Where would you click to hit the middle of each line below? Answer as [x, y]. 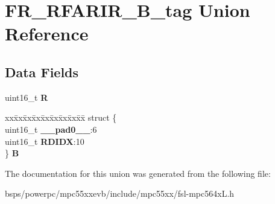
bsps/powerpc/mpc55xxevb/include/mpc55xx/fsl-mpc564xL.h [120, 193]
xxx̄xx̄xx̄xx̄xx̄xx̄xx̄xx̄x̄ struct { [61, 117]
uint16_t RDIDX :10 [45, 141]
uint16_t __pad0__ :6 [51, 129]
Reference [47, 33]
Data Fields [42, 72]
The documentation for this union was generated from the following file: [138, 173]
